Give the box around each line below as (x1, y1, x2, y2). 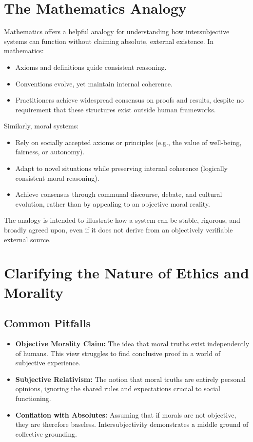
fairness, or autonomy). (15, 147, 85, 157)
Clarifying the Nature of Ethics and (4, 263, 249, 283)
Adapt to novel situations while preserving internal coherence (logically (15, 163, 228, 173)
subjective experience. (15, 358, 80, 368)
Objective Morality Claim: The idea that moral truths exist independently (15, 338, 250, 348)
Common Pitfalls (4, 316, 91, 331)
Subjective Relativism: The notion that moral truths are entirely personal (15, 374, 246, 384)
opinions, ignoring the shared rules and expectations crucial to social (15, 383, 220, 394)
